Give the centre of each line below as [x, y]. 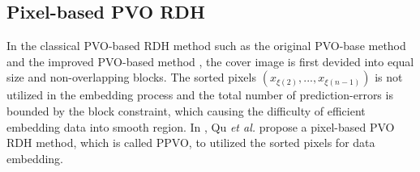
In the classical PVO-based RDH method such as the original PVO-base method [206, 46]
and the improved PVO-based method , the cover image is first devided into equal [210, 61]
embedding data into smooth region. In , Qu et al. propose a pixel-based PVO [201, 126]
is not [389, 77]
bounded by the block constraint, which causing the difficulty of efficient [186, 110]
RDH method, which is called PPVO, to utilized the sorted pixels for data [191, 143]
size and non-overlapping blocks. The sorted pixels [131, 77]
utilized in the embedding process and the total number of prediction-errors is [200, 95]
